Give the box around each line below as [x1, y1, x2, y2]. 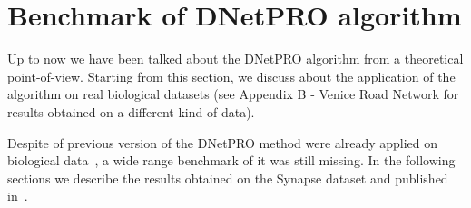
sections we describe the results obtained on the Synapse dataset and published [7, 168, 448, 187]
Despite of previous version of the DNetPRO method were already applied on [7, 133, 438, 152]
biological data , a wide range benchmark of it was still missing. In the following [7, 151, 456, 170]
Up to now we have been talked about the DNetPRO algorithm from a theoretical [7, 49, 464, 68]
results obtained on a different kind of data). [7, 102, 255, 121]
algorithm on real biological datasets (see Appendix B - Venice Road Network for [7, 84, 459, 104]
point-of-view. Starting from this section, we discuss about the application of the [7, 66, 456, 85]
